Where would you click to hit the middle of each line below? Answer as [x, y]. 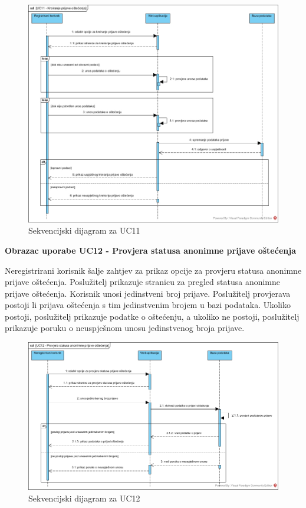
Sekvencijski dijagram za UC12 [84, 498]
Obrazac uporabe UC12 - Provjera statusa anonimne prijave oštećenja [150, 250]
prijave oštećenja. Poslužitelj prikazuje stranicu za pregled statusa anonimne [143, 282]
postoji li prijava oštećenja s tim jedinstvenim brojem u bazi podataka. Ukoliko [148, 305]
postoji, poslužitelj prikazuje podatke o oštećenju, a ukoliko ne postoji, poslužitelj [152, 316]
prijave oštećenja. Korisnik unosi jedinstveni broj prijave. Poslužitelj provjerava [148, 293]
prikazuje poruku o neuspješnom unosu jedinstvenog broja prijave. [125, 328]
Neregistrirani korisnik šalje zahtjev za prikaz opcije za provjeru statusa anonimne [153, 270]
